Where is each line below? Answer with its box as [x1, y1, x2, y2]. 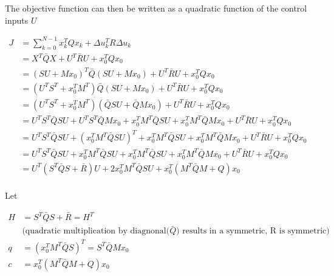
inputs [5, 13, 29, 26]
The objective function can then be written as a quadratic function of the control [5, 2, 307, 14]
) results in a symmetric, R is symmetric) [176, 227, 330, 236]
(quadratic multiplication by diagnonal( [22, 227, 170, 236]
